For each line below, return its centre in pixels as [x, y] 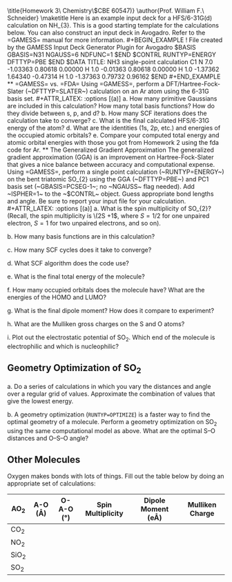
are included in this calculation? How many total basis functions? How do [111, 106]
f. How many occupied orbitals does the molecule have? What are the [106, 290]
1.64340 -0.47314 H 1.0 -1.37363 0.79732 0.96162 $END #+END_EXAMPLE [114, 77]
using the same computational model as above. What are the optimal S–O [111, 430]
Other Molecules [44, 460]
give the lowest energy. [40, 401]
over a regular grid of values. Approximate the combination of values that [111, 394]
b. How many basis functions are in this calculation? [81, 237]
